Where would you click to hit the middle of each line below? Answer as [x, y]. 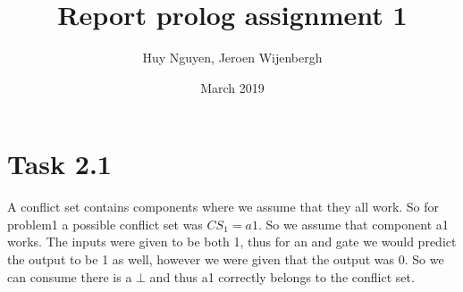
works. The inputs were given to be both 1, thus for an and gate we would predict [232, 242]
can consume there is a [70, 276]
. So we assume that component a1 [353, 224]
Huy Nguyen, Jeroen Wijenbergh [232, 58]
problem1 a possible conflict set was [105, 224]
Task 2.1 [59, 164]
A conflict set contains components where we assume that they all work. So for [223, 207]
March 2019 [232, 87]
